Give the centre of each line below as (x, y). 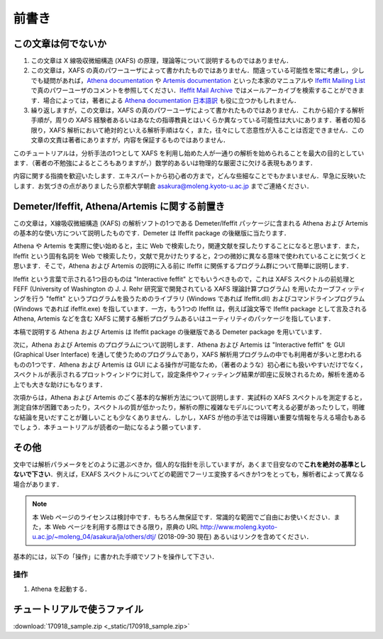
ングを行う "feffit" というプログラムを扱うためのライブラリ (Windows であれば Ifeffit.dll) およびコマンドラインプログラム (189, 299)
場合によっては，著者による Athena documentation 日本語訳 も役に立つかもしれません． (172, 100)
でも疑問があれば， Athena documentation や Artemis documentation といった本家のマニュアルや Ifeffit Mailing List (198, 80)
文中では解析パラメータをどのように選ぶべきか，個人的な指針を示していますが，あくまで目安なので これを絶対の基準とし (190, 464)
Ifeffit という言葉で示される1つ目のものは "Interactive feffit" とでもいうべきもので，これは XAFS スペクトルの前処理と (184, 279)
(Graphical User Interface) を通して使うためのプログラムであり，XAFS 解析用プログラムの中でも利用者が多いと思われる (188, 355)
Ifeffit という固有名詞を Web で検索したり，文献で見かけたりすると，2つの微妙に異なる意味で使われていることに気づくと (190, 256)
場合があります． (38, 484)
